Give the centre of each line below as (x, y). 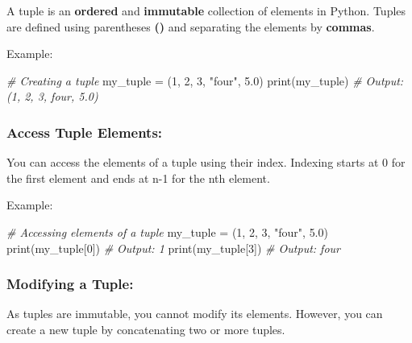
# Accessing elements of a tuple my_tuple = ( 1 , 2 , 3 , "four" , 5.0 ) (167, 231)
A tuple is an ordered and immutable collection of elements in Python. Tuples (206, 10)
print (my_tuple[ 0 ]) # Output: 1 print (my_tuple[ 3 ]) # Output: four (173, 248)
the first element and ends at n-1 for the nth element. (138, 178)
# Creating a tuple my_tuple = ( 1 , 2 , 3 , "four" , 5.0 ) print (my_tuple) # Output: (205, 80)
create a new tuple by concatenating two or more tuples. (146, 329)
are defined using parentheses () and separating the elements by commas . (191, 26)
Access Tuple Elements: (85, 132)
